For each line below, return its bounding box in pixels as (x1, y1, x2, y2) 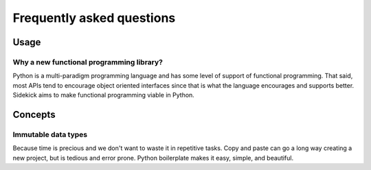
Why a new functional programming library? (12, 57, 164, 66)
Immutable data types (12, 130, 88, 139)
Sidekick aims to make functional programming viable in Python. (12, 91, 195, 99)
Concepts (12, 108, 56, 120)
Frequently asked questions (12, 10, 176, 25)
